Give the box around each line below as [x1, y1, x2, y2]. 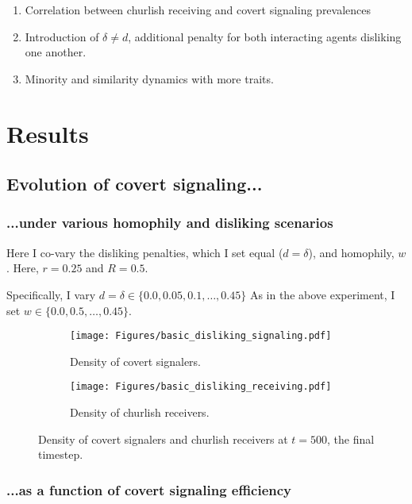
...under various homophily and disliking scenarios [6, 213, 333, 233]
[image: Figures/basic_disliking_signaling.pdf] [70, 330, 332, 342]
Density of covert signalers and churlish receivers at [38, 430, 288, 447]
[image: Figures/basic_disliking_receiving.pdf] [70, 381, 332, 393]
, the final [326, 430, 375, 447]
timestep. [38, 446, 83, 463]
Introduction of [25, 28, 99, 44]
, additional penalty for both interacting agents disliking [128, 28, 402, 44]
